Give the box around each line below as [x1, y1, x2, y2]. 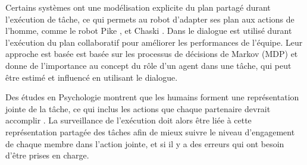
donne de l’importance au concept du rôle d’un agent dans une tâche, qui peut [5, 59, 292, 71]
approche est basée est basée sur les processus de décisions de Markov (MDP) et [5, 47, 298, 60]
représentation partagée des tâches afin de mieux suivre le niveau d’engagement [5, 125, 295, 138]
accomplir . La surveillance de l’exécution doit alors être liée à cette [5, 114, 252, 126]
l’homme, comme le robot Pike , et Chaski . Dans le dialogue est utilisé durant [5, 24, 292, 37]
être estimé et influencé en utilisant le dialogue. [5, 71, 178, 83]
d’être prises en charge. [5, 149, 89, 161]
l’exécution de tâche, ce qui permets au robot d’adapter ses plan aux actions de [5, 12, 295, 25]
